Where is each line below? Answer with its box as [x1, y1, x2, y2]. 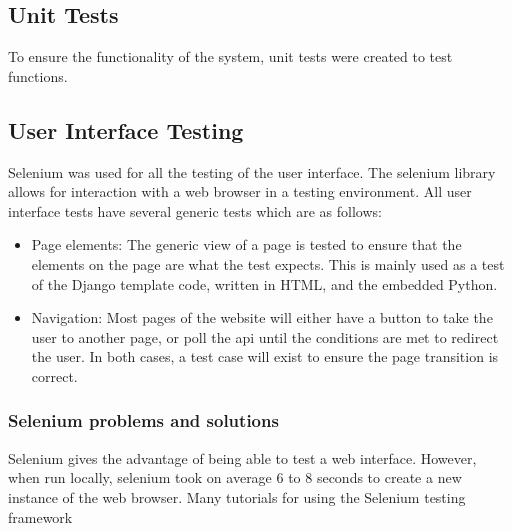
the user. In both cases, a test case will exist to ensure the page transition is [31, 346, 499, 367]
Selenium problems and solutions [8, 408, 279, 433]
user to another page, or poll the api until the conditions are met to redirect [31, 326, 499, 347]
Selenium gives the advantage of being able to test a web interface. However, [8, 447, 477, 468]
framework [8, 506, 73, 527]
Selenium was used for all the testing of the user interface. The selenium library [8, 161, 496, 182]
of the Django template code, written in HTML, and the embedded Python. [31, 273, 498, 294]
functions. [8, 65, 68, 86]
